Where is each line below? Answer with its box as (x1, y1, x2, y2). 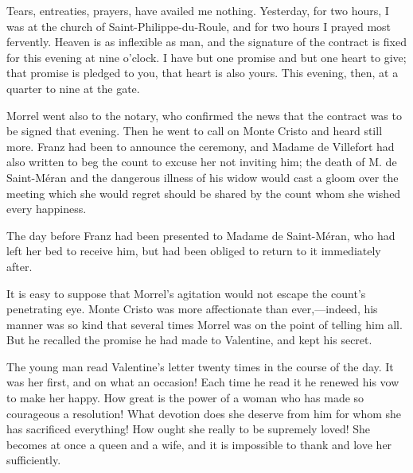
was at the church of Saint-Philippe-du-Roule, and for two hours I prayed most (6, 17, 392, 34)
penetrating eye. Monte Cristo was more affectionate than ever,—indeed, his (6, 300, 378, 317)
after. (6, 258, 33, 274)
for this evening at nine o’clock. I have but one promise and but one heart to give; (6, 48, 407, 65)
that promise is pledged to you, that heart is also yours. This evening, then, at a (6, 64, 399, 81)
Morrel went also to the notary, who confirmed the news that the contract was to (6, 107, 402, 123)
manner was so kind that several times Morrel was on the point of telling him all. (6, 316, 403, 332)
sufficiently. (6, 452, 61, 468)
